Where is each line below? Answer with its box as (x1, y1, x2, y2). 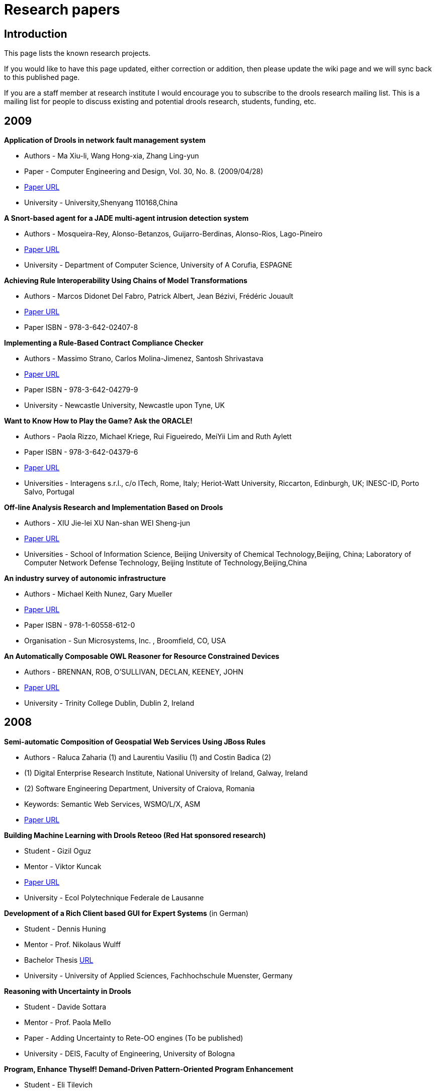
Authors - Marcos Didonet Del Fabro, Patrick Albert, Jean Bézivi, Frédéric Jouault (24, 292, 294, 301)
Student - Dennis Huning (24, 924, 106, 933)
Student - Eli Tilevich (24, 1080, 93, 1089)
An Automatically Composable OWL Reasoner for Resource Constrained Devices (4, 652, 280, 661)
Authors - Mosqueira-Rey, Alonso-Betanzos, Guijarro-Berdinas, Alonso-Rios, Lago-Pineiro (24, 229, 323, 238)
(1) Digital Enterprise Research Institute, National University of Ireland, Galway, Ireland (24, 768, 308, 777)
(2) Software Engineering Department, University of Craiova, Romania (24, 784, 255, 793)
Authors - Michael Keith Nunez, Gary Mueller (24, 590, 172, 599)
